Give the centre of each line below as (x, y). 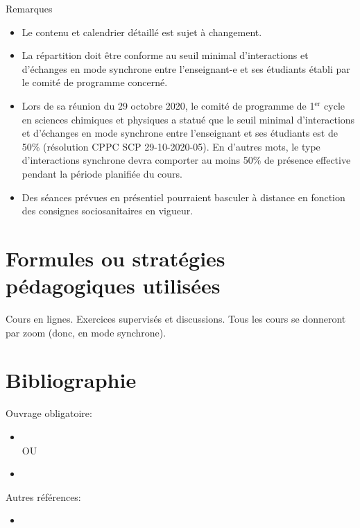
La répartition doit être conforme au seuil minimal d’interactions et (165, 55)
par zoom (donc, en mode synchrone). (86, 332)
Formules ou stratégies (115, 258)
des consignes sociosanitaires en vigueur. (108, 211)
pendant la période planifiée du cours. (102, 173)
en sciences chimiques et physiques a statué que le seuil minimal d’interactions (188, 119)
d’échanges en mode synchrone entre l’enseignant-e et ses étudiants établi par (186, 68)
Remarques (29, 8)
